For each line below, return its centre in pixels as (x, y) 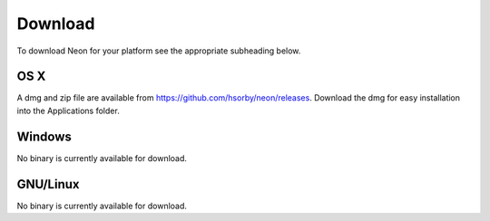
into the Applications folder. (68, 110)
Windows (44, 136)
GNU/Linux (48, 184)
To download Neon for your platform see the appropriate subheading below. (159, 51)
